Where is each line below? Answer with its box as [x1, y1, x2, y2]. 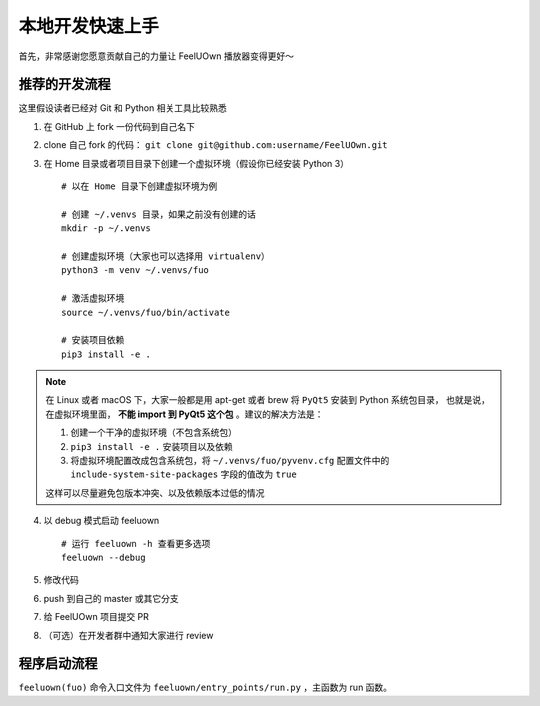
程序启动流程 [18, 655, 98, 672]
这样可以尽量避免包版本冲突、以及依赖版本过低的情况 [45, 486, 265, 499]
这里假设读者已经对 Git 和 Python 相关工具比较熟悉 [18, 102, 227, 114]
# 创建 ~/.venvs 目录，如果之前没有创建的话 [61, 208, 257, 220]
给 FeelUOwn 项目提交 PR [43, 611, 150, 623]
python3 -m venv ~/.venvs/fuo [61, 265, 210, 276]
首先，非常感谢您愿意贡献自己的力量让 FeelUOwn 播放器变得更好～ [18, 50, 295, 62]
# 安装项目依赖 [61, 335, 125, 346]
